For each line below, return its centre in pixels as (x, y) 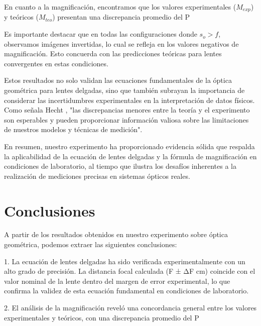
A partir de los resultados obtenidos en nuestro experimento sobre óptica (116, 234)
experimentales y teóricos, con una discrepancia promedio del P (102, 317)
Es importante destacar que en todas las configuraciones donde (101, 34)
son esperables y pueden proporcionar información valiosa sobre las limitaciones (126, 119)
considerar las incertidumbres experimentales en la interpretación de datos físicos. (129, 100)
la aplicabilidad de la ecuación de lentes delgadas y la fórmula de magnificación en (130, 156)
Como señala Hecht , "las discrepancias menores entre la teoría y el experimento (127, 110)
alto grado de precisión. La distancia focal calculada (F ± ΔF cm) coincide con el (130, 271)
